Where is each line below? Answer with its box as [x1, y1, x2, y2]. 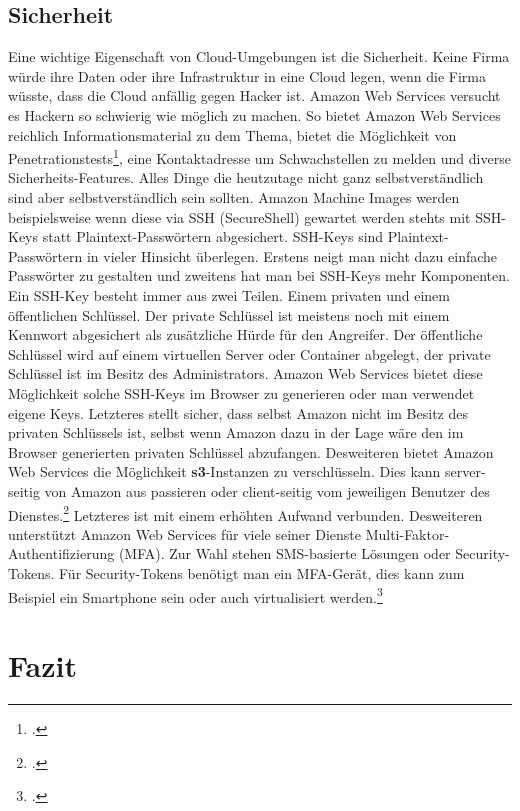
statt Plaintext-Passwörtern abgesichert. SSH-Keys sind [42, 226, 384, 247]
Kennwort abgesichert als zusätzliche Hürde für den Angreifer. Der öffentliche [8, 324, 483, 345]
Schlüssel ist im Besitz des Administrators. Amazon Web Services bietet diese [8, 363, 483, 384]
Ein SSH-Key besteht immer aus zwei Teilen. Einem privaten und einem [8, 284, 450, 305]
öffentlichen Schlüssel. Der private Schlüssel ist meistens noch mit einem [8, 304, 450, 325]
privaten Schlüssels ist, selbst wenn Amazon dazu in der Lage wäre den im [8, 422, 464, 443]
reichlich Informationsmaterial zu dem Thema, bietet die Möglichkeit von [8, 124, 457, 145]
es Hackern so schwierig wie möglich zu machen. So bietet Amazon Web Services [8, 104, 501, 125]
